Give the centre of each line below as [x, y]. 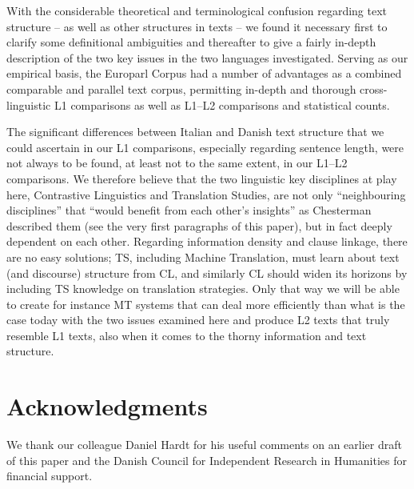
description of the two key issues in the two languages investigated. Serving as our [207, 57]
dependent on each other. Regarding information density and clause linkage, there [207, 241]
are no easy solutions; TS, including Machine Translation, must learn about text [203, 257]
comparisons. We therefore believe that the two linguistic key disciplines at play [202, 178]
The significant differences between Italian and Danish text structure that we [195, 132]
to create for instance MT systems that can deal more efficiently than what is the [206, 304]
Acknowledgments [107, 406]
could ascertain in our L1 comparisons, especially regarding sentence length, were [205, 147]
